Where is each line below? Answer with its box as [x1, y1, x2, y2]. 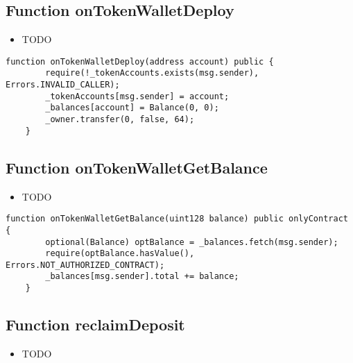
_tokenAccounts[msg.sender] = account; [45, 91, 230, 101]
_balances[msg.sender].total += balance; [45, 271, 239, 282]
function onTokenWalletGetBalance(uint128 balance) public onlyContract [6, 214, 348, 224]
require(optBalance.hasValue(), [45, 248, 195, 259]
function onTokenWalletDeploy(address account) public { [6, 56, 274, 67]
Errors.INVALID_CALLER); [6, 80, 120, 90]
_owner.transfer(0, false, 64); [45, 115, 195, 125]
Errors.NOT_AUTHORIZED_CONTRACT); [6, 260, 165, 270]
